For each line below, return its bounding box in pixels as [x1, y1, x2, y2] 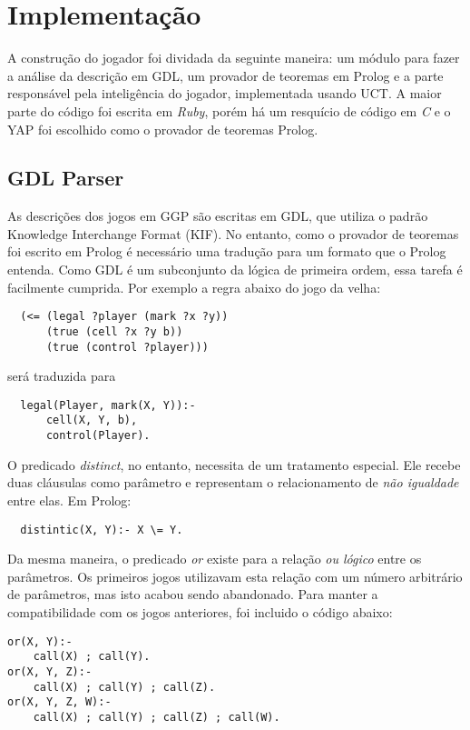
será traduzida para [7, 366, 116, 385]
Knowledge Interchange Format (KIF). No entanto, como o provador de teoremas [7, 224, 459, 243]
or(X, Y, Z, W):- [7, 695, 112, 709]
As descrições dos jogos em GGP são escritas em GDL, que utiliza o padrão [7, 206, 428, 225]
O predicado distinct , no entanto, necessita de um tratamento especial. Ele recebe [7, 455, 461, 474]
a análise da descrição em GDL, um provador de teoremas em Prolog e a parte [7, 65, 444, 85]
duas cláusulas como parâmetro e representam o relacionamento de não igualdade [7, 473, 459, 492]
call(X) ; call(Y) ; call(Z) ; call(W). [33, 710, 280, 724]
